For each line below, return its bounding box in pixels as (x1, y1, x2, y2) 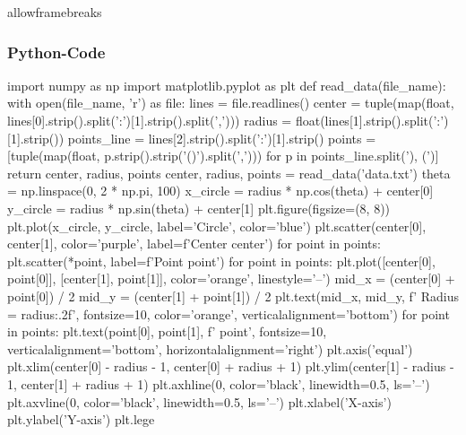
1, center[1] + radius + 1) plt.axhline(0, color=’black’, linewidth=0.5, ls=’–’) (7, 374, 430, 393)
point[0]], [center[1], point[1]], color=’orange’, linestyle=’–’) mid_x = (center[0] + (7, 269, 455, 288)
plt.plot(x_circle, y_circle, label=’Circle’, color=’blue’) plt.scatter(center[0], (7, 216, 427, 235)
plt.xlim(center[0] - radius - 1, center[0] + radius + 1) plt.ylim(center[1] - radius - (7, 357, 454, 376)
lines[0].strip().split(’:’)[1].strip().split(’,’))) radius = (7, 111, 292, 129)
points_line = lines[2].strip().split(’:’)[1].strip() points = (67, 128, 376, 147)
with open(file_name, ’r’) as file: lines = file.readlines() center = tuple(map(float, (7, 93, 454, 112)
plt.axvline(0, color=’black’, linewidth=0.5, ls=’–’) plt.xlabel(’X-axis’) (7, 392, 392, 411)
